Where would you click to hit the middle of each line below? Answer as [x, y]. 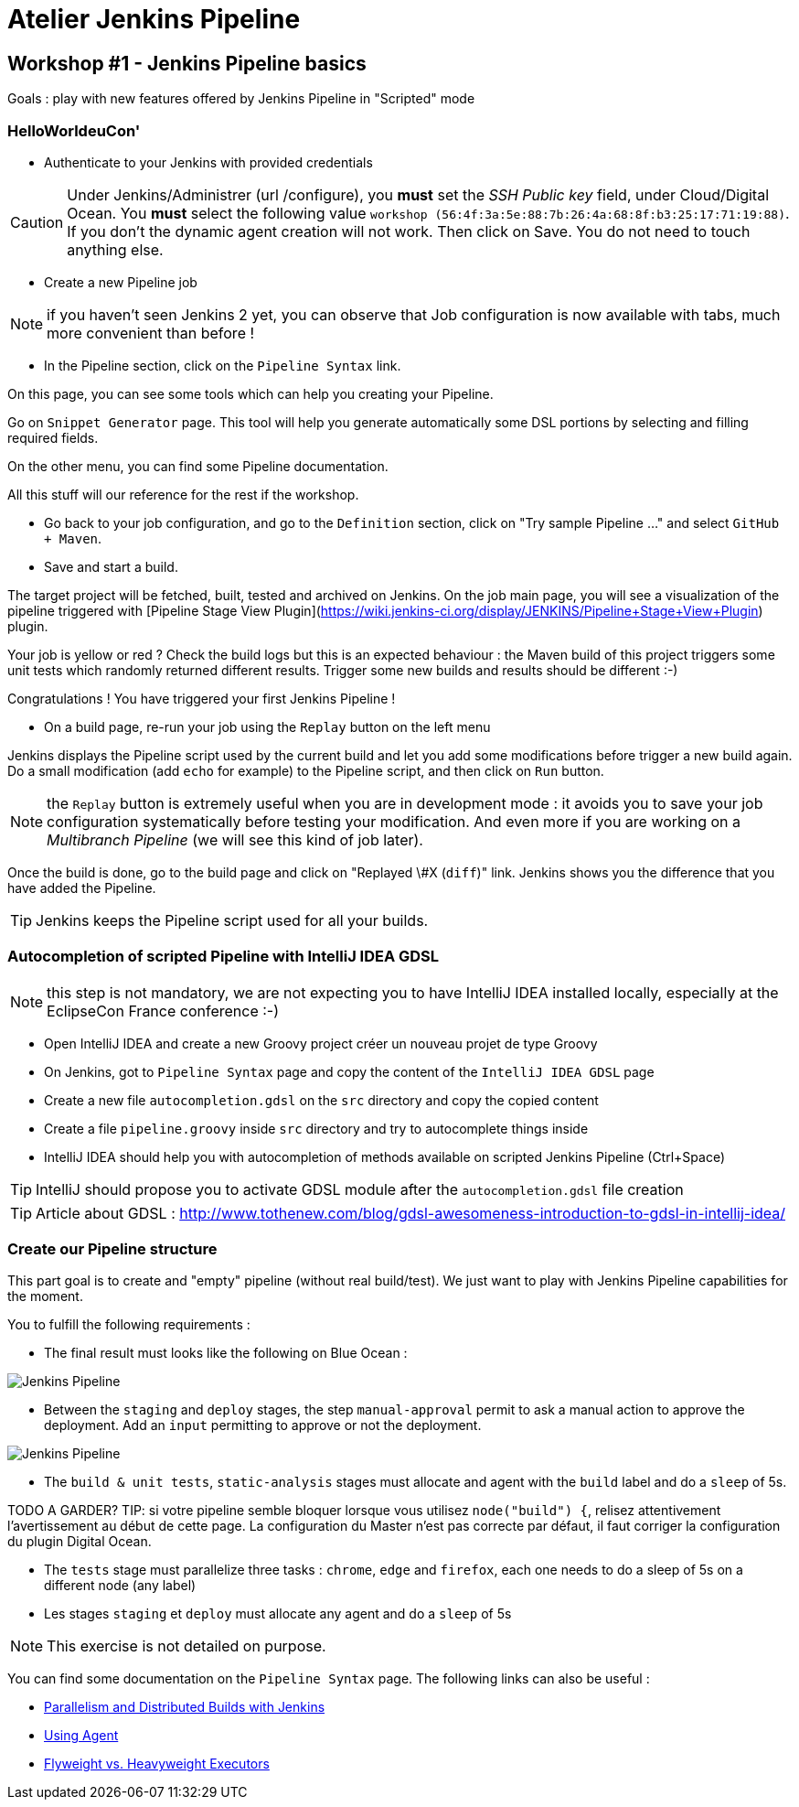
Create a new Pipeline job [121, 282]
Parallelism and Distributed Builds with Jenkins [185, 1707]
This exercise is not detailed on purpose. [186, 1646]
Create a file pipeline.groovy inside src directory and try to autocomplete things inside [316, 1128]
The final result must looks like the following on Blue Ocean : [226, 1353]
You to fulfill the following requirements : [129, 1325]
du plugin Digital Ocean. [80, 1542]
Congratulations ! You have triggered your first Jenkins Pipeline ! [202, 698]
